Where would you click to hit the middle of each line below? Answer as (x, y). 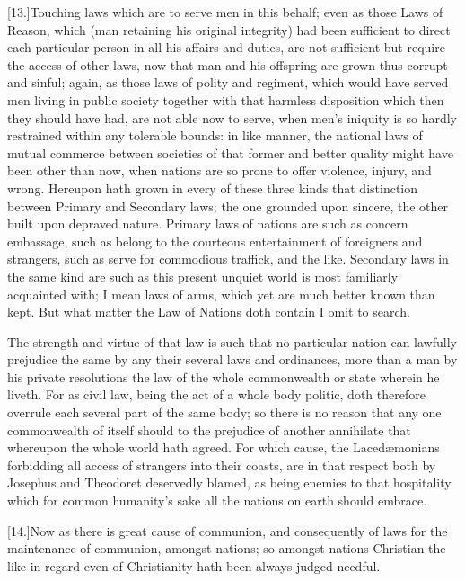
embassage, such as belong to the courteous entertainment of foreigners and (215, 241)
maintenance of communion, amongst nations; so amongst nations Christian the (227, 548)
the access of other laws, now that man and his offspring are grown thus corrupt (228, 64)
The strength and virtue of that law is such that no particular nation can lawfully (232, 341)
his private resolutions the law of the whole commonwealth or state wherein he (224, 376)
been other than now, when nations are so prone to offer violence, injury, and (219, 170)
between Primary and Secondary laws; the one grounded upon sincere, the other (228, 206)
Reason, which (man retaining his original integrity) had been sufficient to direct (229, 29)
